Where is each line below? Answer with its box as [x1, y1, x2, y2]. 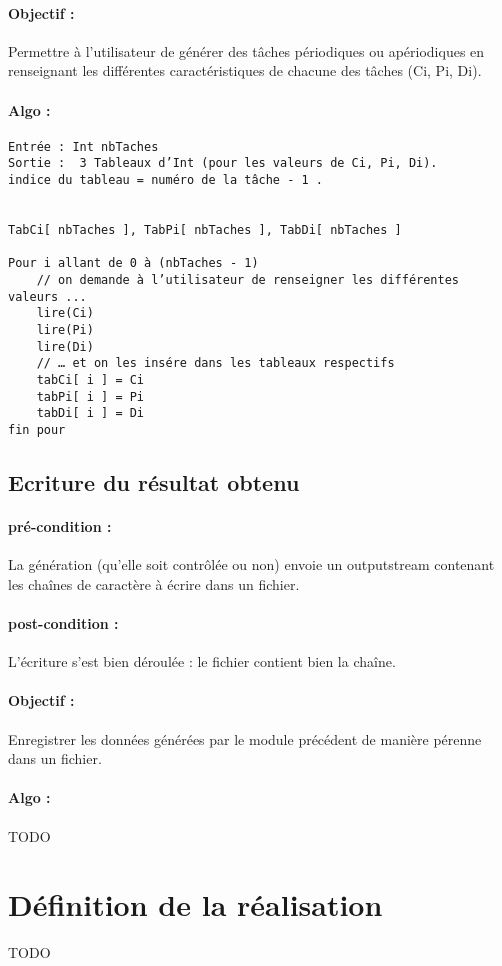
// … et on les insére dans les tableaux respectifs [36, 356, 395, 371]
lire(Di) [36, 339, 94, 354]
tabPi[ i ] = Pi [36, 389, 145, 404]
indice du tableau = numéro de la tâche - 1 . [8, 173, 323, 188]
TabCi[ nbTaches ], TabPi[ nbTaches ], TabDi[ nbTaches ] [8, 223, 402, 238]
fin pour [8, 422, 66, 437]
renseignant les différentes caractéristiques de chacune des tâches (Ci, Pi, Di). [8, 60, 482, 81]
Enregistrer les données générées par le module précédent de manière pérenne [8, 728, 482, 749]
